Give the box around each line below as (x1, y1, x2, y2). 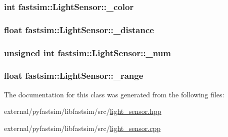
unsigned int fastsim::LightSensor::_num (4, 46, 171, 59)
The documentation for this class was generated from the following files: (4, 89, 224, 99)
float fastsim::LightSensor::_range (4, 69, 143, 82)
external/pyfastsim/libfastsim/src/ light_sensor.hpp (4, 106, 161, 116)
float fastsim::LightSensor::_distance (4, 23, 154, 36)
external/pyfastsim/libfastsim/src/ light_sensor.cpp (4, 122, 160, 133)
